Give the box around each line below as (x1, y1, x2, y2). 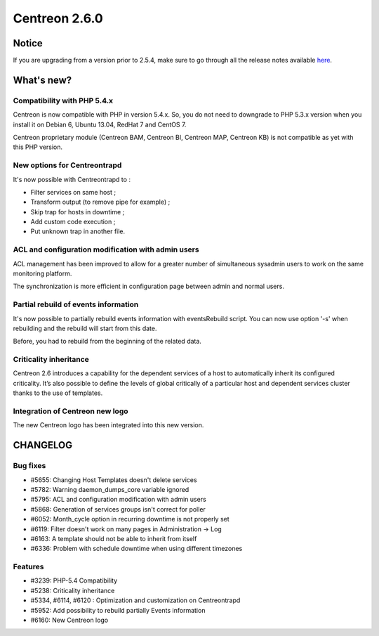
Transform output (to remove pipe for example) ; (30, 197, 171, 207)
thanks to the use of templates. (13, 389, 103, 397)
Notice (13, 37, 44, 49)
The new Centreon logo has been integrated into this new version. (13, 421, 204, 429)
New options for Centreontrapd (13, 160, 122, 170)
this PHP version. (13, 143, 63, 151)
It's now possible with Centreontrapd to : (13, 175, 131, 183)
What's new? (13, 74, 72, 86)
